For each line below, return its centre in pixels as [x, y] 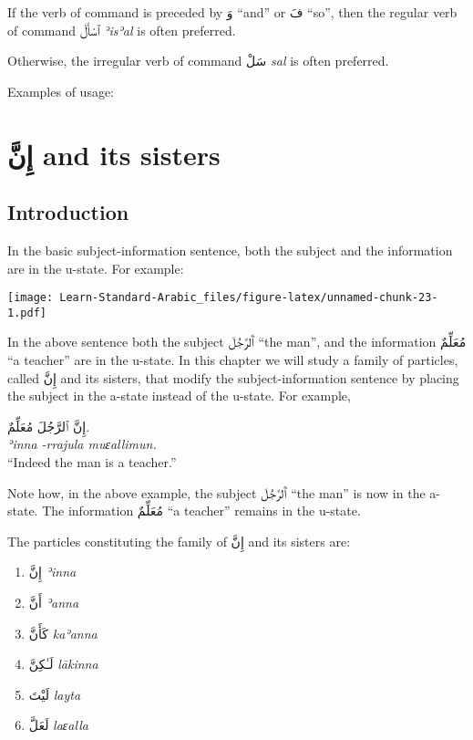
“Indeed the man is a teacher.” [92, 462]
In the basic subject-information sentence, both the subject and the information [230, 250]
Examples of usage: [61, 91]
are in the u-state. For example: [96, 268]
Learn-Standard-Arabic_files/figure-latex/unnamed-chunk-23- [249, 298]
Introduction [68, 212]
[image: [31, 298]
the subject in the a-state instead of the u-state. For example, [179, 396]
